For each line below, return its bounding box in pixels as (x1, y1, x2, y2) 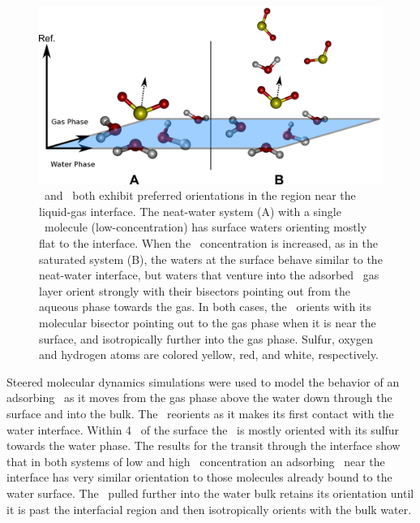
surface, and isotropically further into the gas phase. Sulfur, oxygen (39, 330, 374, 347)
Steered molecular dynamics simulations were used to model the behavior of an (6, 373, 400, 390)
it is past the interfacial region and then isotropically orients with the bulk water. (6, 500, 412, 517)
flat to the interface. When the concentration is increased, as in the (39, 235, 378, 251)
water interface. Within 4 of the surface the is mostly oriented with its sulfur (6, 421, 399, 438)
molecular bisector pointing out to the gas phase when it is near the (39, 313, 376, 331)
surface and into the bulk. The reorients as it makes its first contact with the (6, 404, 394, 421)
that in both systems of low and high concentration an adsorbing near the (6, 452, 385, 469)
